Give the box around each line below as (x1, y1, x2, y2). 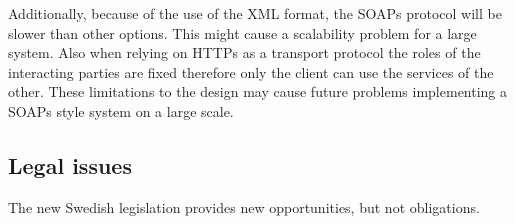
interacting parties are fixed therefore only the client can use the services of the (8, 61, 494, 82)
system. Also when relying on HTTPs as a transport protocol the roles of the (8, 42, 481, 63)
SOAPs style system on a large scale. (8, 100, 234, 121)
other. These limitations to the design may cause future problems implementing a (8, 81, 508, 102)
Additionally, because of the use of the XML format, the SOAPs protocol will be (8, 3, 502, 23)
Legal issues (8, 149, 132, 180)
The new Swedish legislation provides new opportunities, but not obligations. (8, 196, 480, 217)
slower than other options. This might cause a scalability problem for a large (8, 22, 477, 43)
